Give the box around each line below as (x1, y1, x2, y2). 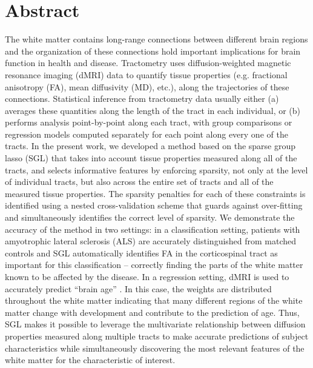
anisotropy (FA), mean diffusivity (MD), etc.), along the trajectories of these (5, 80, 289, 93)
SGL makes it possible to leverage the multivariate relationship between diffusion (5, 318, 306, 330)
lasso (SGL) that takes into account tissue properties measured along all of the (5, 152, 297, 164)
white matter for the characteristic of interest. (5, 353, 176, 366)
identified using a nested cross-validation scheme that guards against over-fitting (5, 199, 303, 212)
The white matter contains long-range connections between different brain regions (5, 33, 308, 45)
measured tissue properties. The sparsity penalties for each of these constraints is (5, 187, 306, 199)
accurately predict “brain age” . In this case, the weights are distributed (5, 282, 272, 295)
